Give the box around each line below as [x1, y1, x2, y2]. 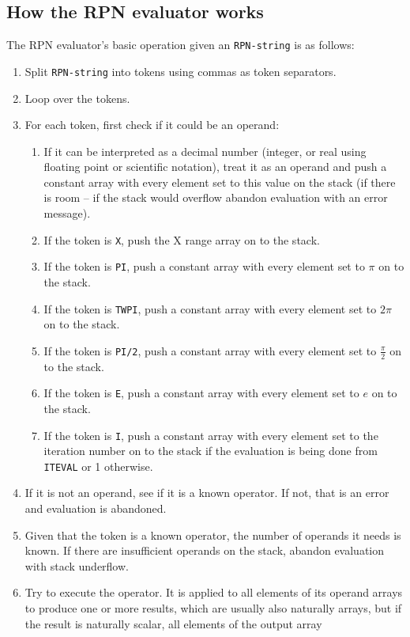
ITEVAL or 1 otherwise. [43, 457, 153, 474]
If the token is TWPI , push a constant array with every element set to [43, 300, 377, 317]
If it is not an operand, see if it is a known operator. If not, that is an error [24, 484, 389, 501]
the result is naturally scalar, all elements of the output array [24, 615, 322, 631]
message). [43, 205, 91, 222]
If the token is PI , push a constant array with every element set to [43, 258, 365, 275]
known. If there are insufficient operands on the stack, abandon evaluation [24, 542, 384, 559]
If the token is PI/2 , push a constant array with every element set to [43, 342, 377, 358]
